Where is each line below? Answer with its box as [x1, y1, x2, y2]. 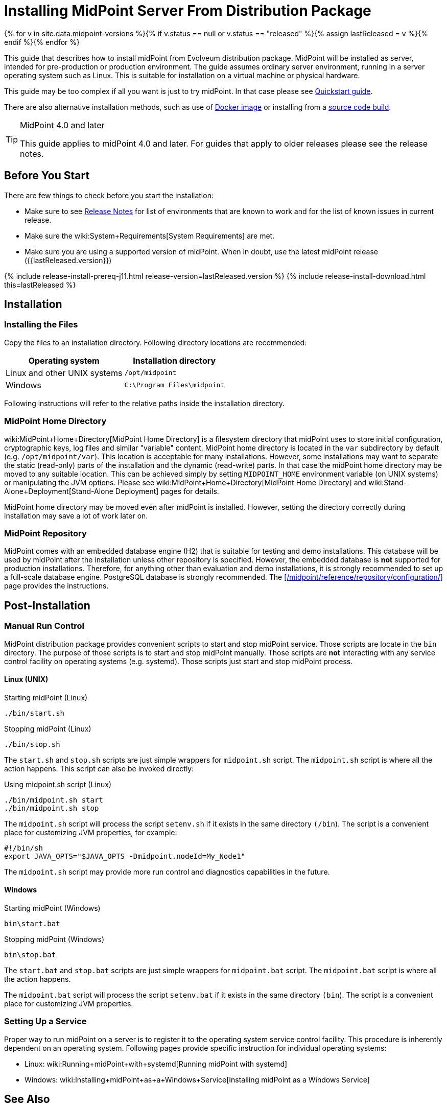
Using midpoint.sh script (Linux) [4, 780, 112, 789]
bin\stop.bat [4, 950, 56, 959]
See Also [4, 1093, 50, 1106]
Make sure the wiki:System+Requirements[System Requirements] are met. [25, 231, 275, 240]
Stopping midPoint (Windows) [4, 934, 105, 944]
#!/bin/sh [4, 843, 43, 852]
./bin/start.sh [4, 709, 65, 717]
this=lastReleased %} [4, 280, 76, 289]
